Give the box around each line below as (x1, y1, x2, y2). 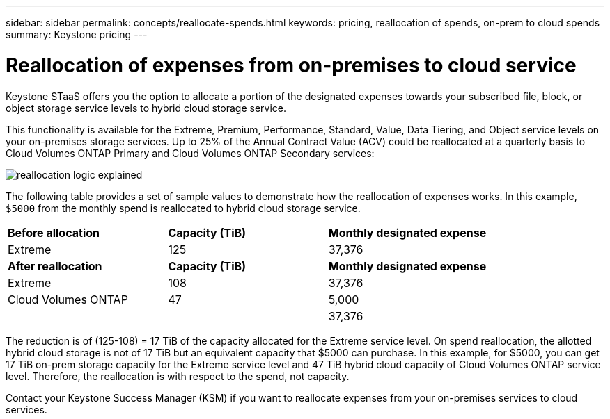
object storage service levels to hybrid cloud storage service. (6, 101, 287, 114)
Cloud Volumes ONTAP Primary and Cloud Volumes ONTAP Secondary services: (6, 147, 375, 159)
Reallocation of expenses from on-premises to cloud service (6, 53, 577, 77)
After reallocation (8, 258, 102, 273)
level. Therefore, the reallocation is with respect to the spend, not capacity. (6, 370, 350, 382)
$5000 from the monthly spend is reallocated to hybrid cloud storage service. (6, 202, 361, 214)
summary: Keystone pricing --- (6, 28, 148, 40)
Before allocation (8, 225, 100, 240)
